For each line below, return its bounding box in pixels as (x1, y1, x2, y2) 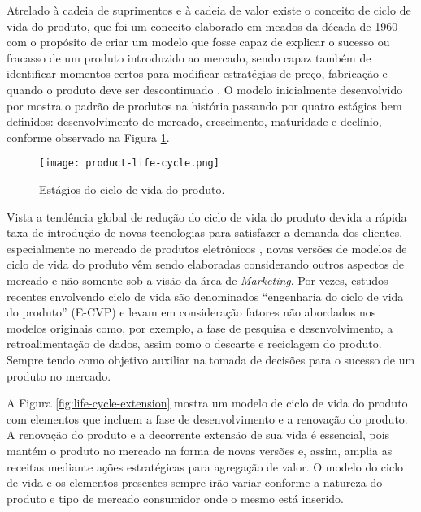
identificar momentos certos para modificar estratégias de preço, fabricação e (7, 65, 388, 82)
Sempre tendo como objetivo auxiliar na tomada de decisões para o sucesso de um (7, 351, 415, 368)
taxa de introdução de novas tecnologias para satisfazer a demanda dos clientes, (7, 224, 403, 241)
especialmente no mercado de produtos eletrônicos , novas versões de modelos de (7, 239, 407, 256)
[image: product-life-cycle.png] (39, 157, 219, 170)
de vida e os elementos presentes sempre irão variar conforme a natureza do (7, 474, 383, 491)
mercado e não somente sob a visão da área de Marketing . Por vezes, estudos (7, 271, 388, 288)
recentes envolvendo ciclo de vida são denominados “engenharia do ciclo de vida (7, 287, 404, 304)
